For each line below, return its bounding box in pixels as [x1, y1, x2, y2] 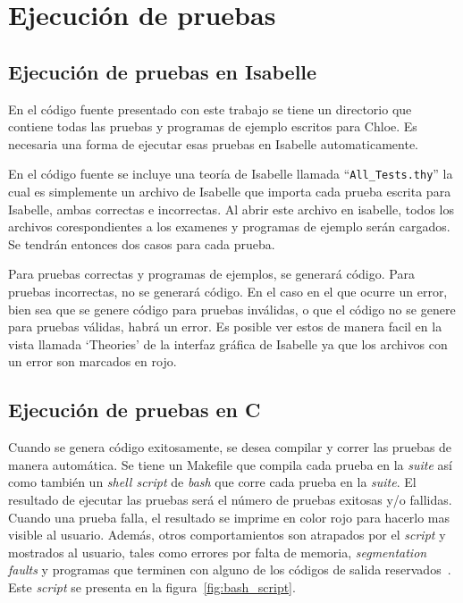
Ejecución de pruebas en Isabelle [8, 57, 317, 85]
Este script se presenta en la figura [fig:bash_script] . [8, 577, 296, 596]
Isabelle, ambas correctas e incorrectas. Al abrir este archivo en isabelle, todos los [8, 199, 454, 218]
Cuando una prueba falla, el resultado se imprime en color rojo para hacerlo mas [8, 507, 450, 526]
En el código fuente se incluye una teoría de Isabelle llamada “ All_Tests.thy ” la [8, 164, 453, 183]
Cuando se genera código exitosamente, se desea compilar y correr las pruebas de [8, 438, 452, 456]
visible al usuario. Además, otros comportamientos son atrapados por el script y [8, 525, 446, 544]
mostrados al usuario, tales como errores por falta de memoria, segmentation [8, 542, 427, 561]
